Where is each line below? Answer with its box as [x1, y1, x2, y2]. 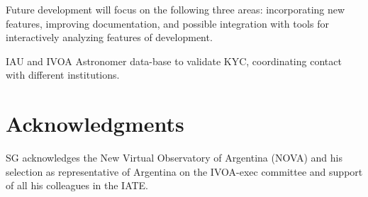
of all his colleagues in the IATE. [6, 178, 149, 193]
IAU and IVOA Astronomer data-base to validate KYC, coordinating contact [6, 53, 342, 68]
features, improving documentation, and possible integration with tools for [6, 16, 329, 30]
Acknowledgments [6, 109, 184, 138]
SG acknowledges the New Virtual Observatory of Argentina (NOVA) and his [6, 150, 342, 165]
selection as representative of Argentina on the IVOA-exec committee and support [6, 164, 363, 179]
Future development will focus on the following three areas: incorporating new [6, 2, 345, 16]
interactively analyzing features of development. [6, 30, 213, 45]
